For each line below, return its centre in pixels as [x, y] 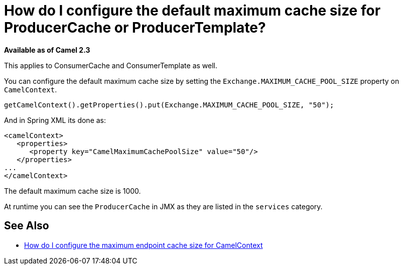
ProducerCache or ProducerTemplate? [135, 28]
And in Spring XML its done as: [55, 120]
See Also [27, 226]
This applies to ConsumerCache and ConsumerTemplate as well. [111, 65]
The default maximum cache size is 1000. [73, 191]
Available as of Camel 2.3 [47, 50]
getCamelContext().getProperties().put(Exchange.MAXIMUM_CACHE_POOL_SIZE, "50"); [169, 105]
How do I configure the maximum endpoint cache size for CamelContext [144, 245]
